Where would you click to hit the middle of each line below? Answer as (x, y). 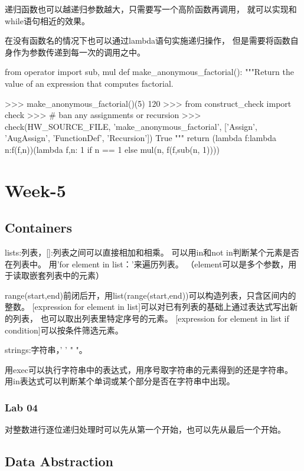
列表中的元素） (75, 275)
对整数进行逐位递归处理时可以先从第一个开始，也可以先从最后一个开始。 (145, 429)
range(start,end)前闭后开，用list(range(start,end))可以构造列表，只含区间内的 (151, 295)
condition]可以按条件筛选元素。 (64, 330)
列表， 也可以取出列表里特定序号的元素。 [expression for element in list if (151, 318)
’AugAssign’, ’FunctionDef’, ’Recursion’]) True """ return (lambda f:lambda (141, 138)
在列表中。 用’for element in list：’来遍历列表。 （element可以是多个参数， (147, 264)
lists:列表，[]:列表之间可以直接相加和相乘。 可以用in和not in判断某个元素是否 (152, 252)
